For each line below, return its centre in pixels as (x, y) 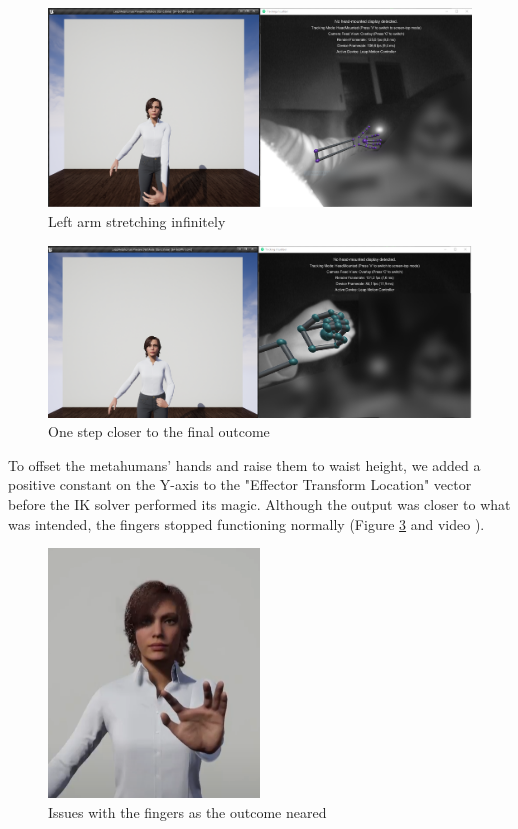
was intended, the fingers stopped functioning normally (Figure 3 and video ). (246, 523)
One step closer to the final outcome (159, 431)
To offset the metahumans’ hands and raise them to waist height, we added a (244, 464)
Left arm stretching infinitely (137, 220)
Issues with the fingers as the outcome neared (187, 811)
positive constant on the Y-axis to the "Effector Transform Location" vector (240, 484)
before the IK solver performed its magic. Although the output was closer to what (259, 503)
